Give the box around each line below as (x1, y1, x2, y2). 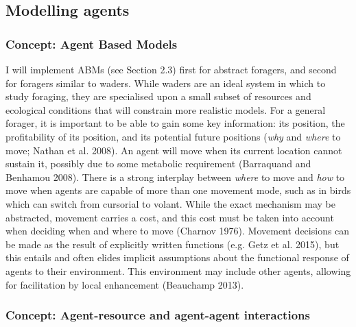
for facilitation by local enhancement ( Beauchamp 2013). (5, 277, 244, 291)
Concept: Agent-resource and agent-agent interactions (5, 306, 310, 324)
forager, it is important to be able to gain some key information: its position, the (5, 116, 345, 130)
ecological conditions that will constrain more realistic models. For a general (5, 102, 326, 117)
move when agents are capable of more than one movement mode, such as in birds (5, 183, 351, 197)
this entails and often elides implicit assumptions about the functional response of (5, 250, 349, 265)
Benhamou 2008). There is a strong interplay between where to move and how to (5, 169, 345, 184)
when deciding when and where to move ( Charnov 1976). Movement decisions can (5, 223, 350, 238)
